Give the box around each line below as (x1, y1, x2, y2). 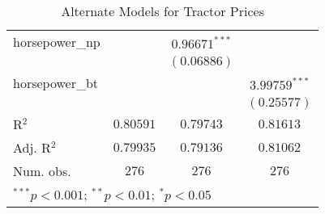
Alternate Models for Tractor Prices (61, 2, 264, 20)
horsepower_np (13, 32, 100, 51)
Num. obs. (13, 162, 71, 180)
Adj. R (13, 138, 51, 157)
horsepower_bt (13, 73, 99, 92)
